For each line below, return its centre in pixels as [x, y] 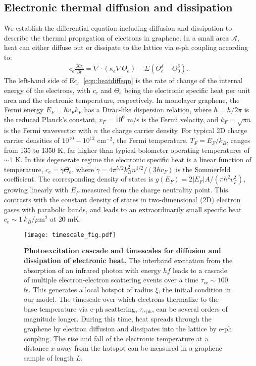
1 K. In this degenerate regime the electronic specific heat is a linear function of [130, 160]
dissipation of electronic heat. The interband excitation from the [128, 260]
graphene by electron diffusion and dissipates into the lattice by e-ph [128, 329]
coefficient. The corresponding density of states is [79, 179]
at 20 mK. [66, 219]
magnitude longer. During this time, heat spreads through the [118, 319]
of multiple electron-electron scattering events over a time [111, 280]
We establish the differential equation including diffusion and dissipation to [118, 28]
